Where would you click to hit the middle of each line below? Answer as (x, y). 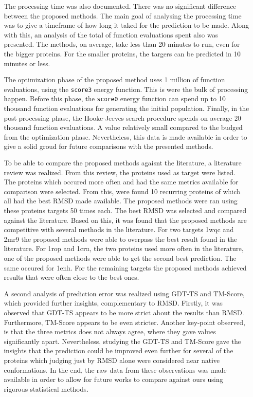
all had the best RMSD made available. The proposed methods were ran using (121, 201)
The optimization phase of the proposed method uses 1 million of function (115, 80)
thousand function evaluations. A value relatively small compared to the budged (123, 127)
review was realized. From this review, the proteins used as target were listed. (120, 172)
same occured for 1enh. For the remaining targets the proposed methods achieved (125, 267)
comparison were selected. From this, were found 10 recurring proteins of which (122, 191)
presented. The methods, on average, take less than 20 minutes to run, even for (122, 44)
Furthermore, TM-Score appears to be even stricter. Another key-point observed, (125, 322)
